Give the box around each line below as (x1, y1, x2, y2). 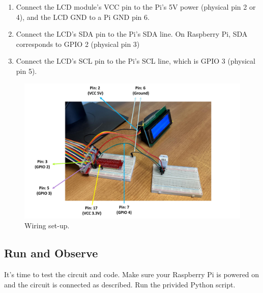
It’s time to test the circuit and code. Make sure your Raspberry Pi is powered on (4, 269, 259, 279)
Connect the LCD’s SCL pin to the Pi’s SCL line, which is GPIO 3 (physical (16, 56, 255, 66)
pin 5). (16, 65, 37, 76)
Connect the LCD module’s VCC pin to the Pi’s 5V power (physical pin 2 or (16, 2, 256, 12)
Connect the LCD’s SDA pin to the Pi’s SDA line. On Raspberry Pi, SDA (16, 29, 248, 39)
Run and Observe (4, 245, 98, 261)
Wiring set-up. (24, 220, 70, 231)
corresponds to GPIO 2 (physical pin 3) (16, 38, 140, 49)
